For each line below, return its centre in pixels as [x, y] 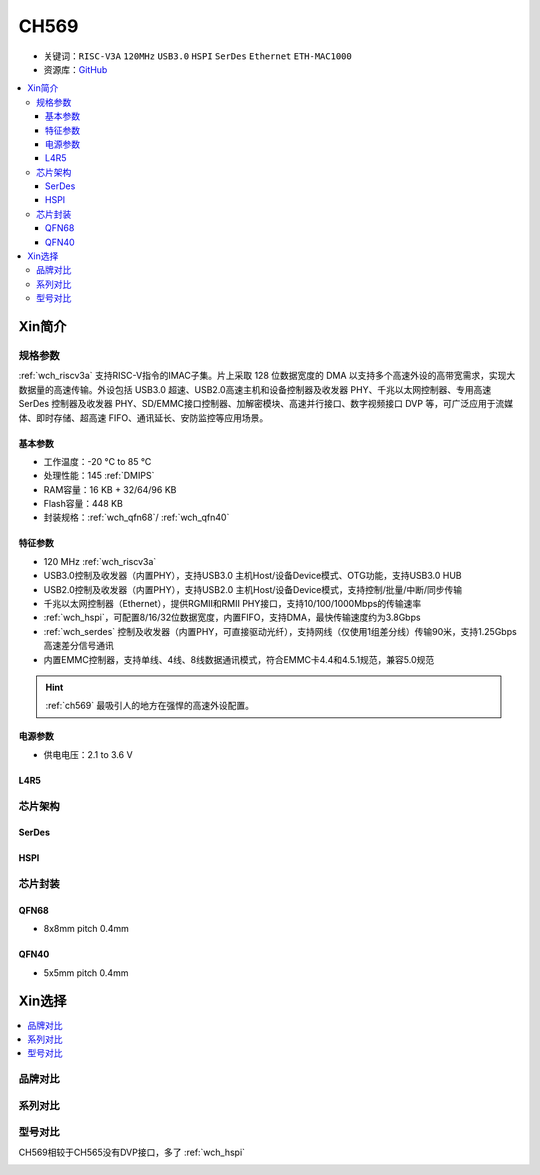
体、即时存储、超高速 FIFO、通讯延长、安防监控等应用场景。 [143, 417]
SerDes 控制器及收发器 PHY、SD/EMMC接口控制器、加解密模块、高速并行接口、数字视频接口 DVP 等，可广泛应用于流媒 [266, 404]
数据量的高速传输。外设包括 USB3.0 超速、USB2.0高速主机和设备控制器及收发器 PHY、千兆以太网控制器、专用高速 [255, 389]
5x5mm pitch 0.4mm [86, 972]
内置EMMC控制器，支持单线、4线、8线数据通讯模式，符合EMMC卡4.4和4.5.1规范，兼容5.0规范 [239, 659]
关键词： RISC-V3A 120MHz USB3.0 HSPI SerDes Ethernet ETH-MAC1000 [197, 56]
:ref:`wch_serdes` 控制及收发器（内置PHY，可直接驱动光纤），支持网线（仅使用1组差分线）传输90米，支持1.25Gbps [280, 631]
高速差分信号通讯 [78, 646]
